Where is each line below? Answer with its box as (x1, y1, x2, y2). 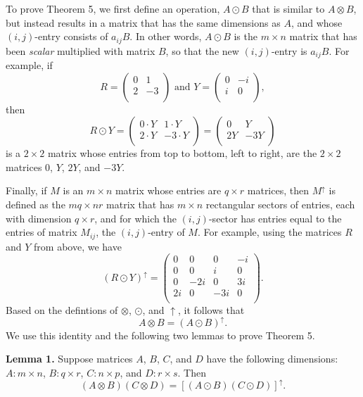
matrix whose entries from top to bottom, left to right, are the (47, 146, 317, 160)
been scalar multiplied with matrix (6, 43, 155, 58)
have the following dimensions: (206, 351, 338, 366)
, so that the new (165, 43, 239, 58)
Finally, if (6, 183, 47, 198)
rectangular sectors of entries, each (205, 197, 355, 212)
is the (234, 29, 257, 44)
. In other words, (129, 29, 202, 44)
